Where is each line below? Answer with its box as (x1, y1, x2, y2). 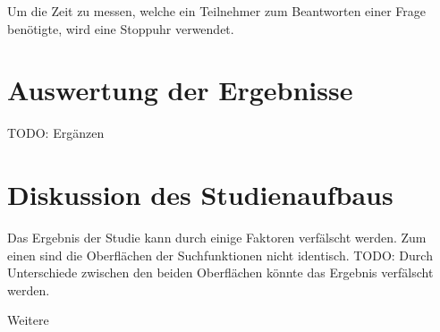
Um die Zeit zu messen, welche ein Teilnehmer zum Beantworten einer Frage (7, 2, 427, 20)
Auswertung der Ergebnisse (7, 72, 353, 108)
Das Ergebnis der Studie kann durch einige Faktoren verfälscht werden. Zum (7, 228, 427, 247)
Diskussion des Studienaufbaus (7, 176, 393, 213)
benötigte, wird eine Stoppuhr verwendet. (7, 19, 234, 38)
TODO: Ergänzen (7, 123, 105, 142)
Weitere (7, 311, 49, 329)
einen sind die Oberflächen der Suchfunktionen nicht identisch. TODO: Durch (7, 245, 433, 264)
